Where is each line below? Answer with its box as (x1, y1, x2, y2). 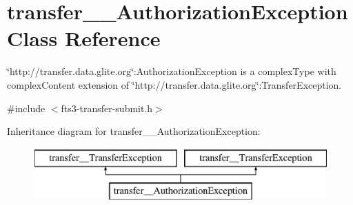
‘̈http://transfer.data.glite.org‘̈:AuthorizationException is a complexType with (7, 64, 336, 78)
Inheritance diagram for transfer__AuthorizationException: (7, 124, 261, 138)
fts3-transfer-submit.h (61, 100, 153, 115)
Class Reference (7, 24, 161, 52)
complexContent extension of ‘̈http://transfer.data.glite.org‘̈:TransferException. (7, 77, 342, 91)
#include (7, 100, 46, 115)
